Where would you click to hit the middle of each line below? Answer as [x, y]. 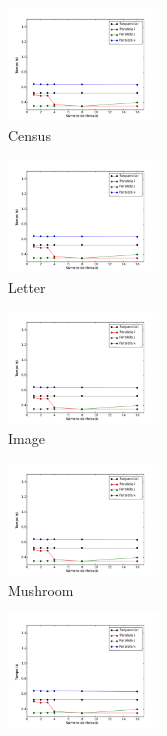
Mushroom [41, 589]
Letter [27, 286]
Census [29, 134]
